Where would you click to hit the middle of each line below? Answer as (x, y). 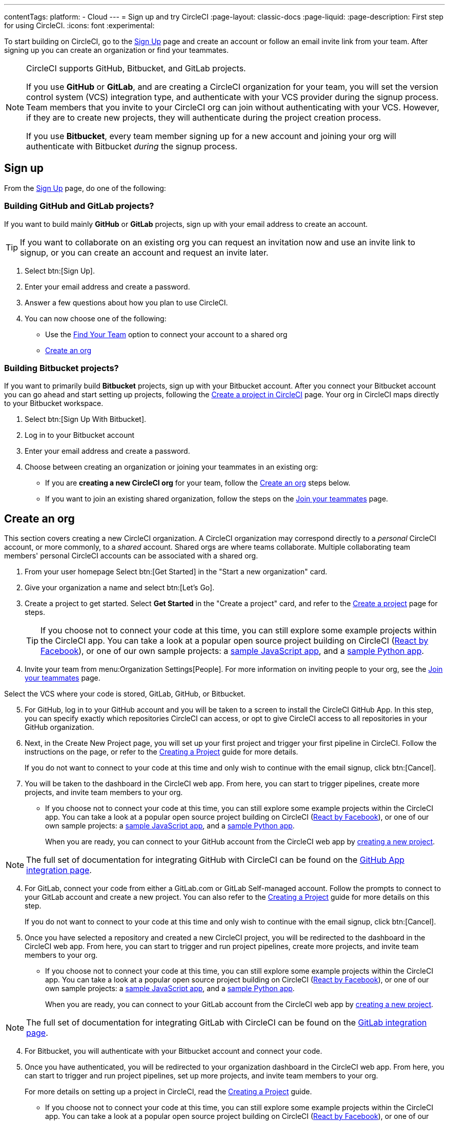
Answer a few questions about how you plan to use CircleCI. (126, 302)
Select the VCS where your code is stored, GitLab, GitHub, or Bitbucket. (125, 694)
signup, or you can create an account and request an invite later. (144, 252)
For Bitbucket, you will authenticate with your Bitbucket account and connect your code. (174, 1051)
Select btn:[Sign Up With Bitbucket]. (86, 419)
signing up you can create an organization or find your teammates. (116, 50)
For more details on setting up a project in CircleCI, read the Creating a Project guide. (168, 1092)
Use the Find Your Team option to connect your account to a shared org (166, 334)
